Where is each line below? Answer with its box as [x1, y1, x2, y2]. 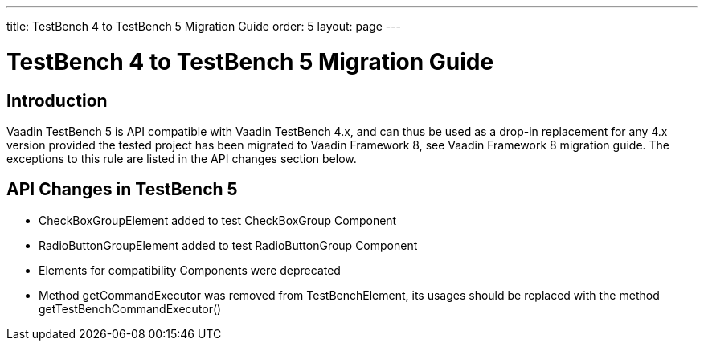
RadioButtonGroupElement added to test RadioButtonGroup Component [39, 238, 418, 252]
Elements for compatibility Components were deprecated [39, 263, 341, 277]
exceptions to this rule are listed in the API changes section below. [6, 151, 357, 165]
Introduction [6, 90, 108, 111]
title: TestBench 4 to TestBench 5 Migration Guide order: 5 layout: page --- [6, 19, 402, 33]
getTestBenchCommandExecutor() [39, 301, 222, 316]
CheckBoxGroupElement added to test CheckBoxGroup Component [39, 213, 397, 227]
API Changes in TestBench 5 [6, 179, 238, 200]
